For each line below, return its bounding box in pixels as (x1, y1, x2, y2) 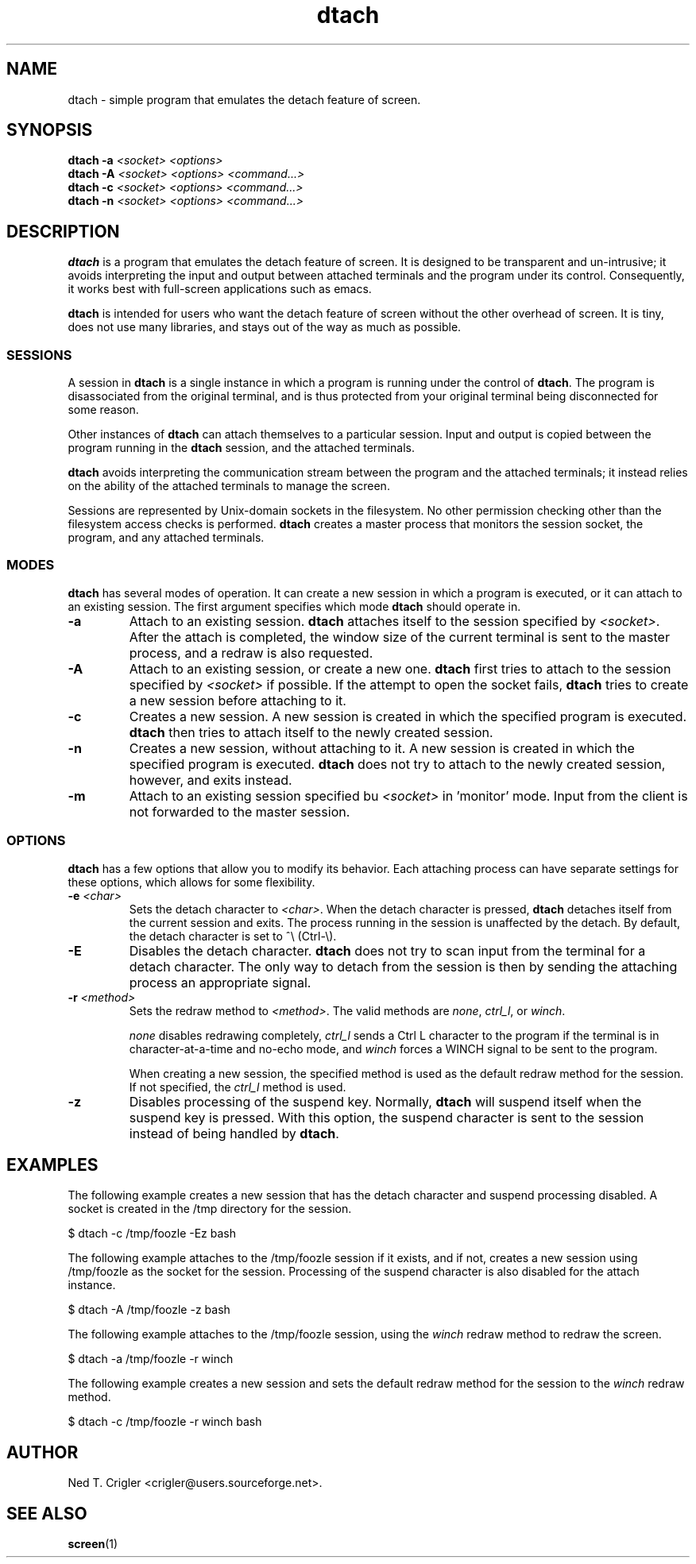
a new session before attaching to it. (129, 692, 346, 709)
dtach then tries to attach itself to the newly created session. (129, 724, 493, 740)
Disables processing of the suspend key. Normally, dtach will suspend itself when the (129, 1093, 642, 1110)
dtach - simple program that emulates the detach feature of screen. (68, 92, 421, 106)
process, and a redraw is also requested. (129, 644, 373, 661)
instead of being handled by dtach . (129, 1125, 339, 1141)
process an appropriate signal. (129, 974, 311, 991)
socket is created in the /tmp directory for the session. (68, 1202, 352, 1216)
